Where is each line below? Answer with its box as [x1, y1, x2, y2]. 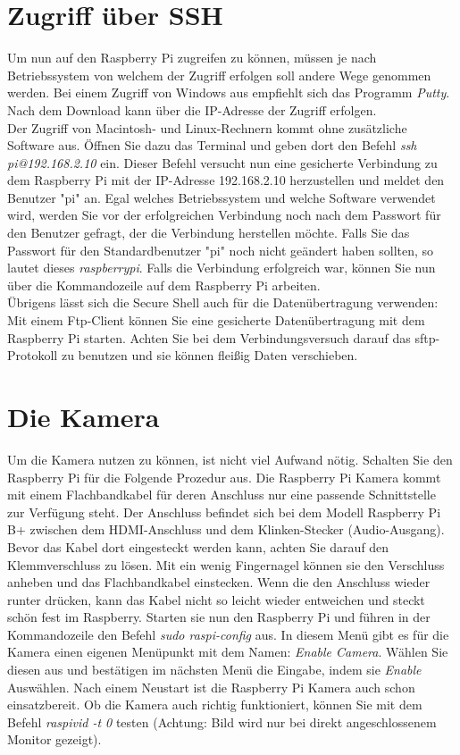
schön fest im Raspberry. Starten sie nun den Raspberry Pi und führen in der [7, 608, 431, 626]
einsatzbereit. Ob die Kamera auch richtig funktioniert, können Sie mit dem [7, 695, 422, 714]
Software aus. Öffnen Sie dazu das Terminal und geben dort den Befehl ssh [7, 136, 417, 155]
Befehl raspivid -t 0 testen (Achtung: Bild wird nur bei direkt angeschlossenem [7, 712, 437, 731]
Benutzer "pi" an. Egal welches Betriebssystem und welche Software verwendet [7, 188, 436, 206]
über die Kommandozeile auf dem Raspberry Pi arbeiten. [7, 275, 321, 294]
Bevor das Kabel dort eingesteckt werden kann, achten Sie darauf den [7, 537, 389, 556]
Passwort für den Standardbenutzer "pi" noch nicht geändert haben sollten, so [7, 240, 434, 259]
